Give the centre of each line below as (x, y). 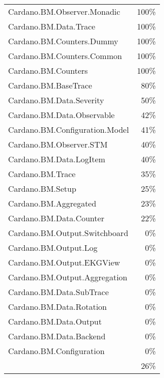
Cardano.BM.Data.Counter (56, 218)
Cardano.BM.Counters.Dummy (63, 41)
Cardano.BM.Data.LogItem (57, 159)
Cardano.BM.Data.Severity (56, 100)
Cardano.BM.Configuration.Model (69, 129)
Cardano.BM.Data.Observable (61, 115)
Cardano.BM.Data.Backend (57, 336)
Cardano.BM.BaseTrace (50, 85)
